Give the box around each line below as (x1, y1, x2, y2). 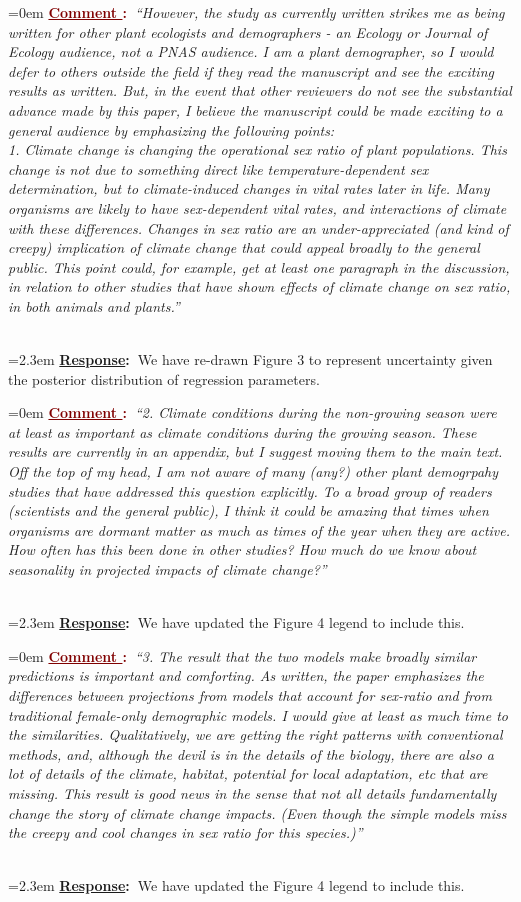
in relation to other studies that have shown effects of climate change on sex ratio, (8, 276, 511, 297)
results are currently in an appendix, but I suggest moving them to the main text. (8, 441, 503, 462)
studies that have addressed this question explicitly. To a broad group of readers (8, 480, 492, 501)
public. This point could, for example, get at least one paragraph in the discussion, (8, 256, 510, 277)
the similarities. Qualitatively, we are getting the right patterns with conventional (8, 724, 503, 745)
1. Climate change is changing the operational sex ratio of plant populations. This (8, 139, 507, 160)
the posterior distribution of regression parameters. (8, 368, 320, 389)
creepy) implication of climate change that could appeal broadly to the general (8, 237, 480, 258)
